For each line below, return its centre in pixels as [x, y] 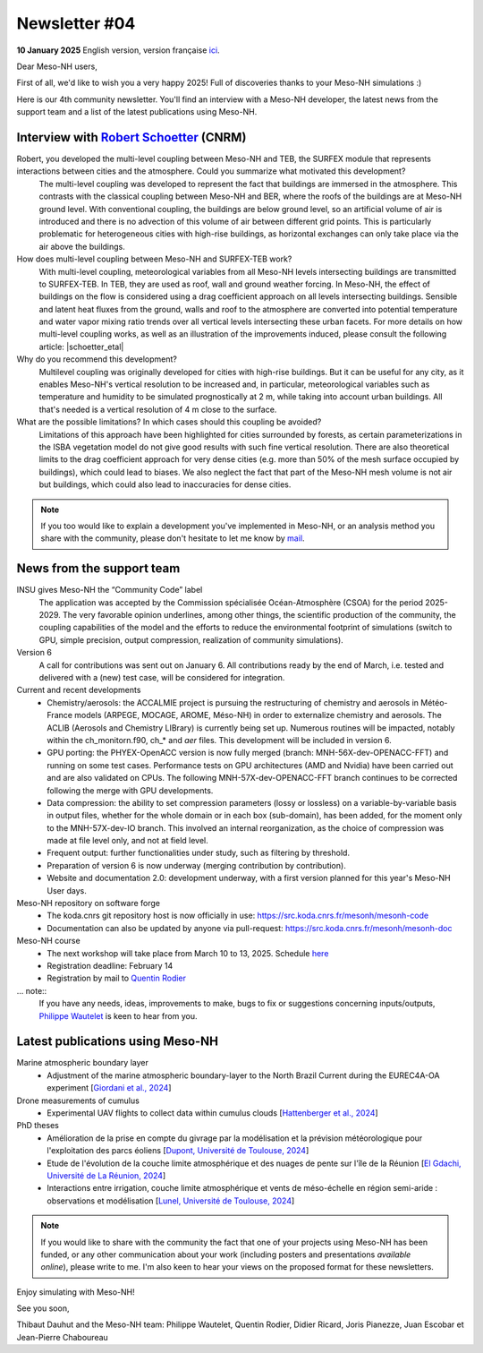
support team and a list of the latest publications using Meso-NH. [137, 112]
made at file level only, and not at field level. [128, 841]
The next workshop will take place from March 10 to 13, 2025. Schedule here [188, 953]
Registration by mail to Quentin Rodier [117, 978]
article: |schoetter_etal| [81, 347]
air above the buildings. [82, 246]
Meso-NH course [48, 941]
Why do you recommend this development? [97, 359]
